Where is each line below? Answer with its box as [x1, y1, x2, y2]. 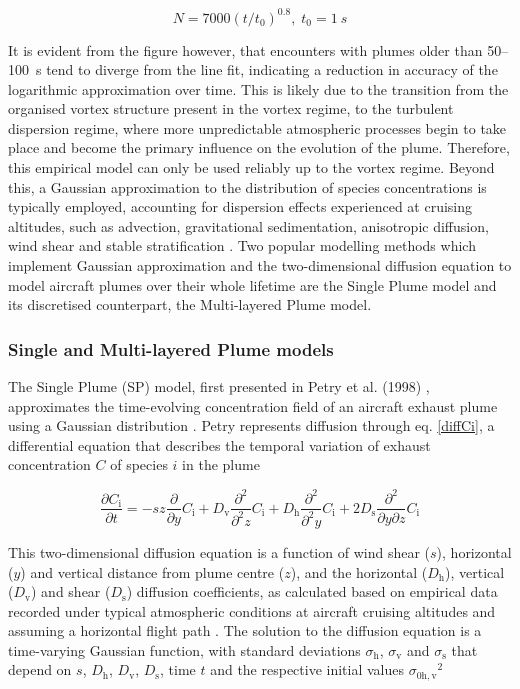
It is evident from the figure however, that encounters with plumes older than [8, 39, 483, 60]
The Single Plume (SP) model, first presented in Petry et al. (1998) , [8, 376, 430, 397]
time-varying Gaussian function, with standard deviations [8, 639, 361, 660]
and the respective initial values [210, 659, 405, 680]
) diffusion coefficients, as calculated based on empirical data [126, 581, 498, 602]
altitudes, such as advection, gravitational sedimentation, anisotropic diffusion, [8, 215, 489, 236]
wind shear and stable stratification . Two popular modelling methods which [8, 235, 476, 256]
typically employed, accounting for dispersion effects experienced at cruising [8, 196, 473, 217]
